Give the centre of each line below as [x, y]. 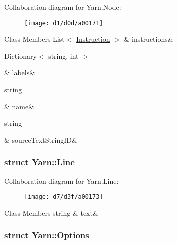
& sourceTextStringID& [41, 140]
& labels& [20, 72]
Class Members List [34, 39]
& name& [19, 106]
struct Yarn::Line [39, 162]
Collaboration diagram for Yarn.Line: [61, 181]
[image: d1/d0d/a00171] [64, 23]
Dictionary [20, 55]
